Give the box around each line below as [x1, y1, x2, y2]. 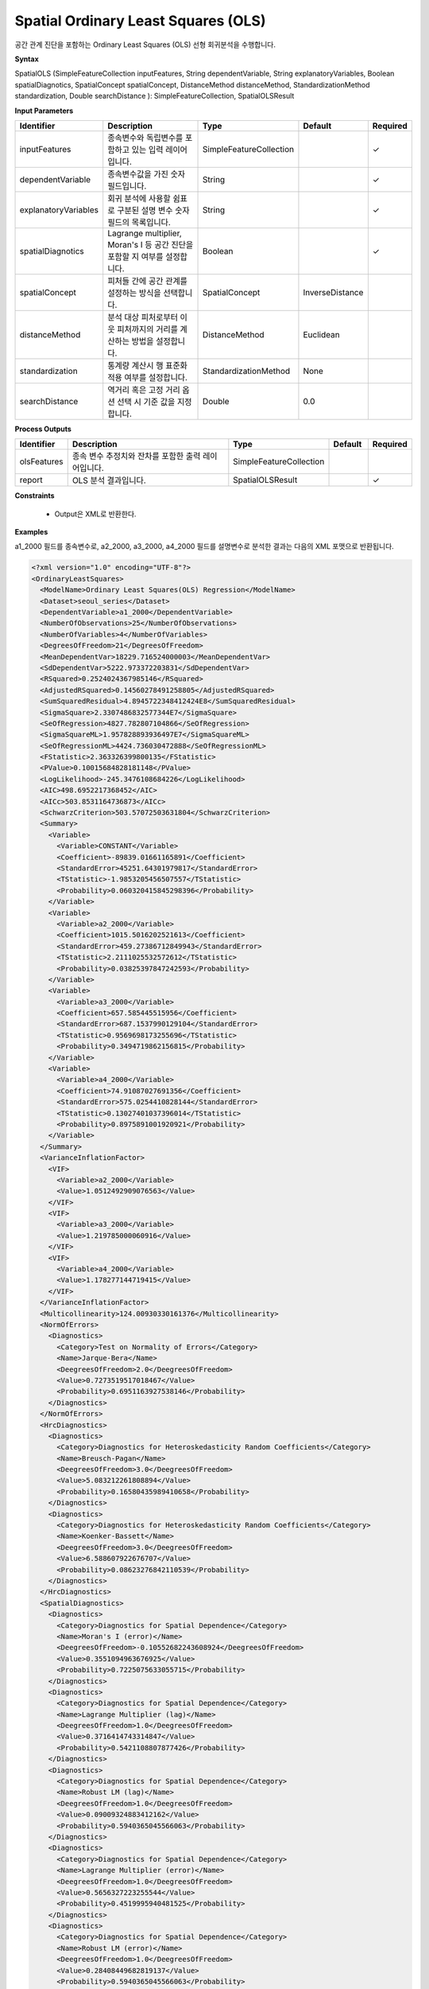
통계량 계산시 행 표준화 [107, 360, 188, 371]
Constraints [14, 491, 55, 500]
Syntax [14, 54, 39, 64]
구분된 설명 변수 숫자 [116, 204, 190, 216]
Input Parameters [14, 106, 74, 115]
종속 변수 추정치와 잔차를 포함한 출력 [71, 450, 201, 461]
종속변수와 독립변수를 [107, 132, 184, 143]
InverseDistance [303, 286, 364, 298]
